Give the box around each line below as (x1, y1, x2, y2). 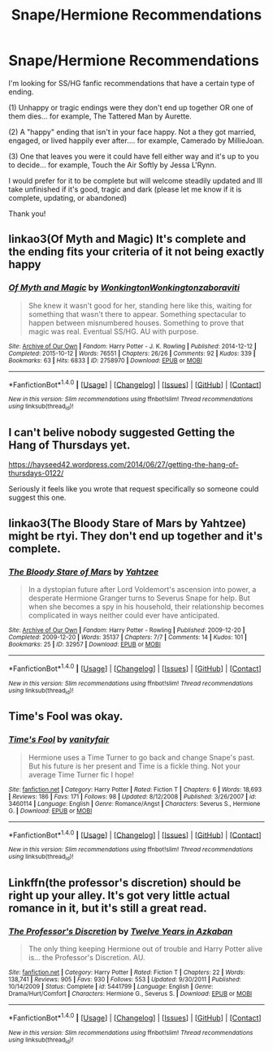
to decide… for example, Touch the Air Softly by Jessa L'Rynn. (8, 160, 217, 170)
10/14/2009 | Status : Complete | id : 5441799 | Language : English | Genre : (8, 983, 214, 991)
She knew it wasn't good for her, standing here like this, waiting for (28, 301, 253, 310)
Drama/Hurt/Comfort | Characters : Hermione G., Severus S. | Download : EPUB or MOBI (8, 989, 253, 998)
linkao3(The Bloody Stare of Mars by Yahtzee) (8, 516, 246, 530)
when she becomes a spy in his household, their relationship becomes (28, 602, 264, 612)
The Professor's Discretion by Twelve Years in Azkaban (8, 926, 233, 937)
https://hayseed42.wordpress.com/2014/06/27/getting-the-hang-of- (8, 460, 240, 470)
